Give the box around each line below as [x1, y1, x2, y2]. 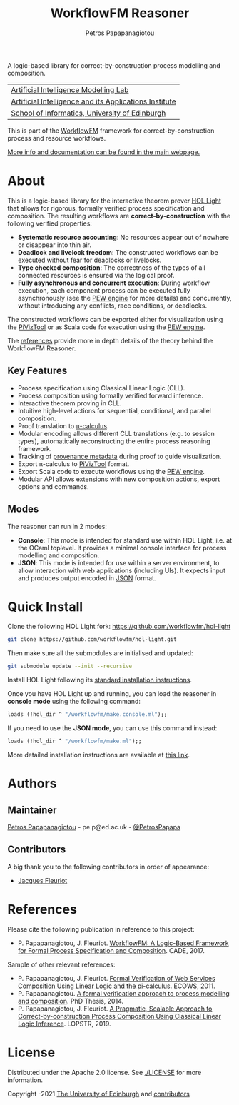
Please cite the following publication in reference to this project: [7, 924, 195, 933]
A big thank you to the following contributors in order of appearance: [7, 862, 209, 871]
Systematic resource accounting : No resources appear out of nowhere [17, 233, 230, 241]
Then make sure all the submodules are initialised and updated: [7, 649, 194, 657]
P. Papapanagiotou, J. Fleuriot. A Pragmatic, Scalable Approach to [17, 1004, 213, 1013]
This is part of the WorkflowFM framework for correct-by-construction [7, 126, 215, 135]
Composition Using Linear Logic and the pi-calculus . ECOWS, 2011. [17, 982, 215, 990]
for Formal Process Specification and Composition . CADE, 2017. [17, 946, 205, 954]
